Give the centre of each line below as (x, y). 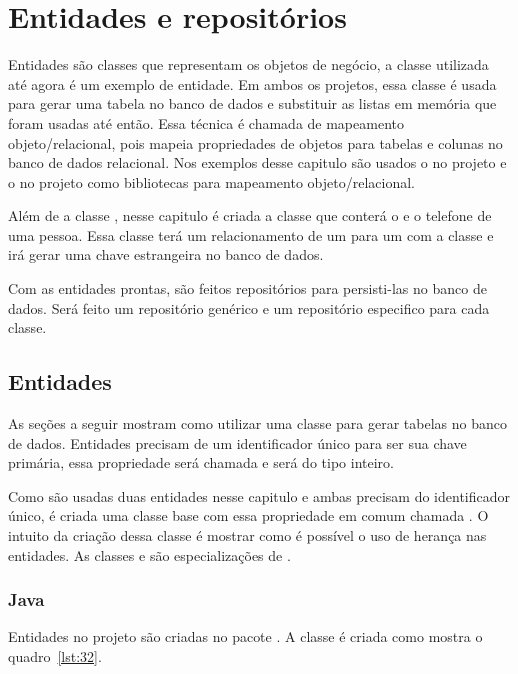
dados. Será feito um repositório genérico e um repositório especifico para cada (249, 307)
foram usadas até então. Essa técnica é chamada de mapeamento (206, 122)
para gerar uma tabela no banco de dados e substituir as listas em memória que (252, 103)
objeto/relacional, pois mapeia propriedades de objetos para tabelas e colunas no (255, 142)
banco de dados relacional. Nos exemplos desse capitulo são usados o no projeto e (257, 162)
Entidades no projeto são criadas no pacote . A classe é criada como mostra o (245, 636)
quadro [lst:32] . (55, 656)
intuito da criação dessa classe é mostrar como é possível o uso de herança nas (247, 535)
